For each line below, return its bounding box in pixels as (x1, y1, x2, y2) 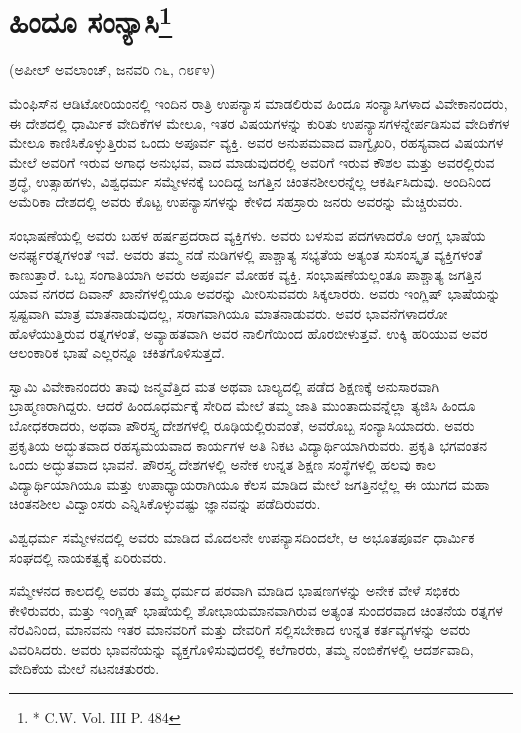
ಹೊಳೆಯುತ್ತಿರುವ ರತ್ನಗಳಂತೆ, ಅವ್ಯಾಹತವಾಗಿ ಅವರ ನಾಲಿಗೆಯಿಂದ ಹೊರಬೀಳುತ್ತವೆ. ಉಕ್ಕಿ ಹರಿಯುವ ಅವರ (9, 322, 488, 343)
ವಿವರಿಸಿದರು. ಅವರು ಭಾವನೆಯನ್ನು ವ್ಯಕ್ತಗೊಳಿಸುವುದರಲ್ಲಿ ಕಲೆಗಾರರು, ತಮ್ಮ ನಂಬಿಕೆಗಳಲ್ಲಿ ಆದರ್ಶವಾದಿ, (9, 638, 474, 659)
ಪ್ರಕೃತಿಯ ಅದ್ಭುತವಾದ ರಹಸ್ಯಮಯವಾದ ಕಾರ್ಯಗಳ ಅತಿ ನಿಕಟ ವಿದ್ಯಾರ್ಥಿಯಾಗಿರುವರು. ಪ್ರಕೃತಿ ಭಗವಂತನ (9, 434, 487, 455)
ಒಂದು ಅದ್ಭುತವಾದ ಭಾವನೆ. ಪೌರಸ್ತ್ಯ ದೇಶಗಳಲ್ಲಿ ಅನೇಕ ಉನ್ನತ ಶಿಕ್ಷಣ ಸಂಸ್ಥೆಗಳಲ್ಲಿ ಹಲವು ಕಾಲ (9, 454, 436, 475)
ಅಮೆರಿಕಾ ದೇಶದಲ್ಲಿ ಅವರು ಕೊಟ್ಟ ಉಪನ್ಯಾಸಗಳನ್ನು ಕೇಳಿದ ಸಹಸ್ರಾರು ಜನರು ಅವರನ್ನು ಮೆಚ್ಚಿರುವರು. (9, 191, 463, 212)
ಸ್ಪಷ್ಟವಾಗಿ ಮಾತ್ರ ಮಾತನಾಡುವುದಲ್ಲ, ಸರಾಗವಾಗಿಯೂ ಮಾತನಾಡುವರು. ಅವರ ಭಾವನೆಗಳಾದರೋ (9, 302, 448, 323)
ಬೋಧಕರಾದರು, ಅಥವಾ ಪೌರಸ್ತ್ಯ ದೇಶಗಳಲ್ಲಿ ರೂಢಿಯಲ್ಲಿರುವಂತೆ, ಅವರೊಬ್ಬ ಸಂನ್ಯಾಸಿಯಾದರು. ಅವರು (9, 414, 475, 435)
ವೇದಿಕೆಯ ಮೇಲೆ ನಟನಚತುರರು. (9, 658, 160, 679)
